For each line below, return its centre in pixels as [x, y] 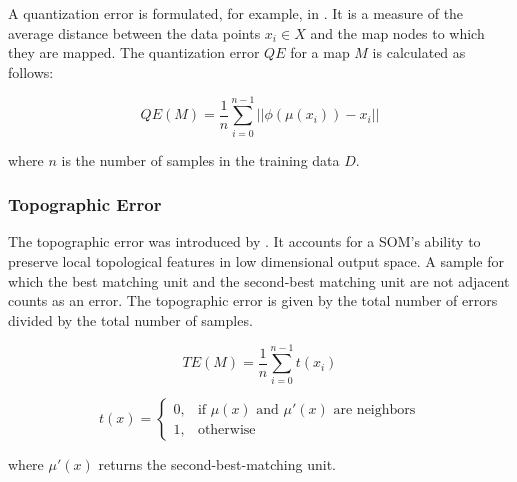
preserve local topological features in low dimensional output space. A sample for [256, 260]
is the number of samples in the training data [200, 159]
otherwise [226, 429]
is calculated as [419, 52]
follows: [31, 71]
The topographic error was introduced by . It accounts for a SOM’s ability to [244, 241]
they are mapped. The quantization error [134, 52]
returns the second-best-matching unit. [217, 464]
